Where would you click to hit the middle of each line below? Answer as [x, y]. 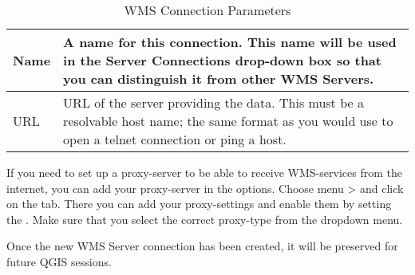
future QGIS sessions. [59, 261]
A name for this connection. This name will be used [230, 42]
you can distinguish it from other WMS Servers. [219, 79]
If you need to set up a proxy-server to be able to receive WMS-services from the [204, 172]
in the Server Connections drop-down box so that [222, 60]
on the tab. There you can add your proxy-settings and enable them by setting [199, 204]
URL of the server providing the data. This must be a [213, 102]
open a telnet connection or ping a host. [175, 139]
